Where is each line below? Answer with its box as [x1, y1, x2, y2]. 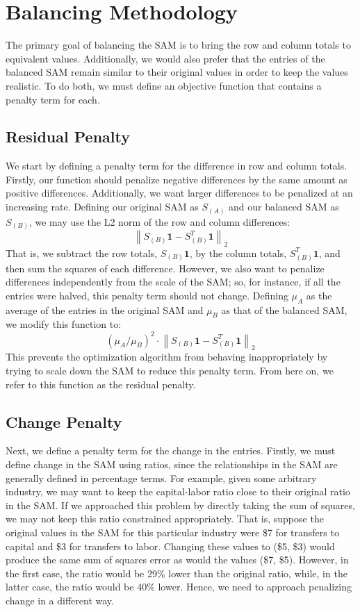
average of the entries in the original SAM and [6, 302, 204, 317]
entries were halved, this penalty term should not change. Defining [6, 288, 288, 302]
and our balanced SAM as [229, 199, 339, 214]
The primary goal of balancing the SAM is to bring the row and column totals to [6, 38, 351, 52]
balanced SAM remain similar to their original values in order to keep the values [6, 65, 348, 79]
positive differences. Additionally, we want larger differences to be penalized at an [6, 185, 353, 200]
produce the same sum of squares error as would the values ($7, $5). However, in [6, 552, 349, 567]
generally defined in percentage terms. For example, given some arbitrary [6, 470, 317, 485]
